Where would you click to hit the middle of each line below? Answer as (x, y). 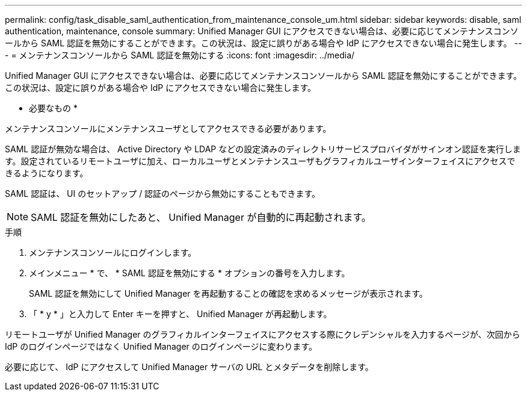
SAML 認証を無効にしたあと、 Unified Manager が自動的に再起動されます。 (201, 217)
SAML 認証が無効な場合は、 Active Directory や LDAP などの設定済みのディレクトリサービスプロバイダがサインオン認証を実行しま (263, 149)
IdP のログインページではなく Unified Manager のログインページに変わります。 (161, 346)
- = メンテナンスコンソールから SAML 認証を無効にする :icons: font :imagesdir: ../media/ (180, 55)
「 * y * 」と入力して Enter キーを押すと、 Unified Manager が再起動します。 (180, 314)
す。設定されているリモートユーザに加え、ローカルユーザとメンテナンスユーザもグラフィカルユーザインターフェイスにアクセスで (260, 161)
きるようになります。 (47, 173)
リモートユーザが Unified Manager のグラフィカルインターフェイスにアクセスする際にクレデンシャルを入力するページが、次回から (263, 334)
